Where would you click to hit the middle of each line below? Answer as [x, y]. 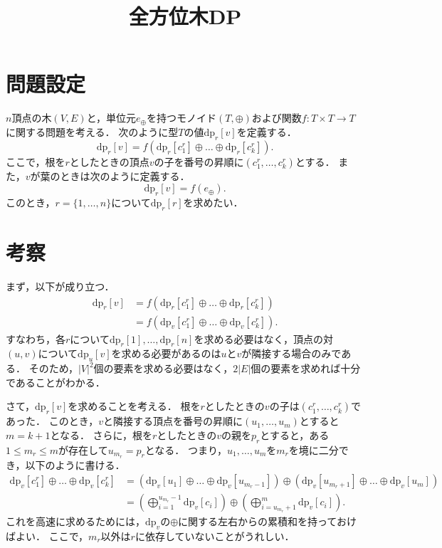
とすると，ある [295, 434]
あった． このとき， [52, 421]
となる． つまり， [186, 449]
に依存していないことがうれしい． [215, 536]
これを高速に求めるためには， [75, 521]
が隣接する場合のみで [291, 353]
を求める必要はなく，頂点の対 [264, 338]
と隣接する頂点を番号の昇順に [173, 421]
